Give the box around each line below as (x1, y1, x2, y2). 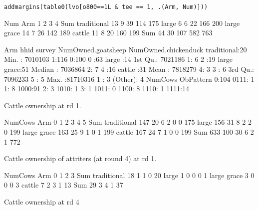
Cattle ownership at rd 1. (4, 100, 81, 110)
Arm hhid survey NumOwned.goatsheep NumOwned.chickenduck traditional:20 (4, 44, 247, 54)
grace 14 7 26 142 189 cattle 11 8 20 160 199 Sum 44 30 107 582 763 (4, 27, 213, 38)
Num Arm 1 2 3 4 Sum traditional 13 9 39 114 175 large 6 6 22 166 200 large (4, 17, 240, 28)
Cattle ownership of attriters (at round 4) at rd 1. (4, 153, 157, 164)
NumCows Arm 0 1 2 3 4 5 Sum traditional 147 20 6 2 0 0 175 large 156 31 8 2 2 (4, 117, 252, 127)
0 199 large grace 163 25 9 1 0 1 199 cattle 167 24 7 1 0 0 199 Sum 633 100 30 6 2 (4, 127, 254, 137)
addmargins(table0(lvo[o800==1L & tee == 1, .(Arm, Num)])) (4, 3, 208, 10)
